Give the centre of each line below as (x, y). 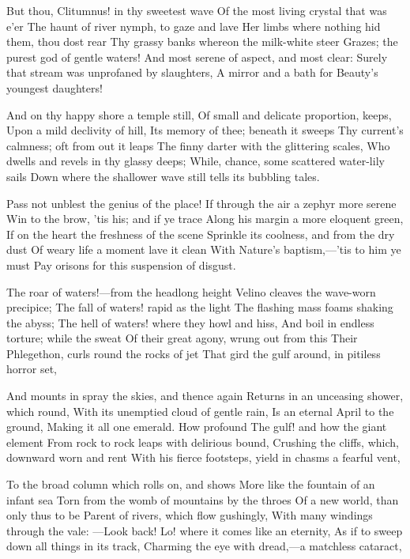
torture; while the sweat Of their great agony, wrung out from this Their (182, 338)
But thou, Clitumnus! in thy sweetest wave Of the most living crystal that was (197, 10)
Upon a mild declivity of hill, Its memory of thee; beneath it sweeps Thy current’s (205, 130)
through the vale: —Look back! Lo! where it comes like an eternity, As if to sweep (205, 530)
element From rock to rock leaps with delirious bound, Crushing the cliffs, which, (203, 442)
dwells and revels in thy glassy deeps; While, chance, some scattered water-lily (196, 161)
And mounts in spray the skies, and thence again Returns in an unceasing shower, (205, 396)
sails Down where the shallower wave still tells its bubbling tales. (163, 176)
